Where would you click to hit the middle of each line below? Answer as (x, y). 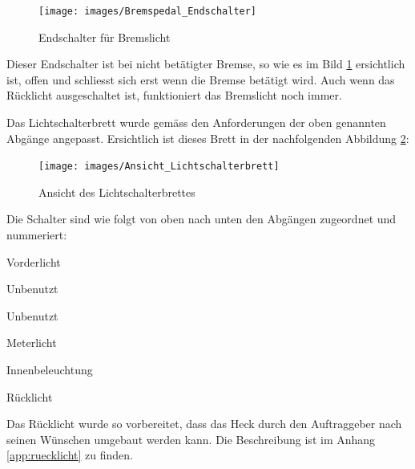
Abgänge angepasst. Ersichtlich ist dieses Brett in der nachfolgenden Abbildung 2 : (208, 138)
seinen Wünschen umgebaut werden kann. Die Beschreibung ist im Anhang (191, 439)
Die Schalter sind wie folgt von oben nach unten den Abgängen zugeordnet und (201, 219)
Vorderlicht (34, 261)
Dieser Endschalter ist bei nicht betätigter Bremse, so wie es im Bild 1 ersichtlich (206, 64)
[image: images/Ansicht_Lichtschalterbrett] (159, 167)
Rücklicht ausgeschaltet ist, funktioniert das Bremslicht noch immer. (174, 95)
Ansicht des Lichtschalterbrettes (117, 192)
